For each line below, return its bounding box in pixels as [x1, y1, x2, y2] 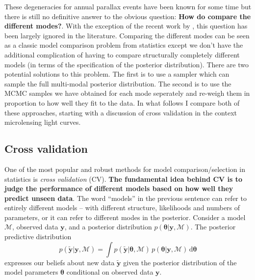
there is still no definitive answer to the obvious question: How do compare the [4, 11, 251, 21]
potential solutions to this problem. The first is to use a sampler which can [4, 69, 229, 79]
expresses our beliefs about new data [4, 257, 115, 267]
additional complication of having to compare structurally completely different [4, 49, 240, 59]
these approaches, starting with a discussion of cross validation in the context [4, 107, 237, 117]
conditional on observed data [66, 267, 153, 277]
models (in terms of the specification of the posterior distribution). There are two [4, 59, 249, 69]
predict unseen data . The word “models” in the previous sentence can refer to [4, 193, 247, 203]
